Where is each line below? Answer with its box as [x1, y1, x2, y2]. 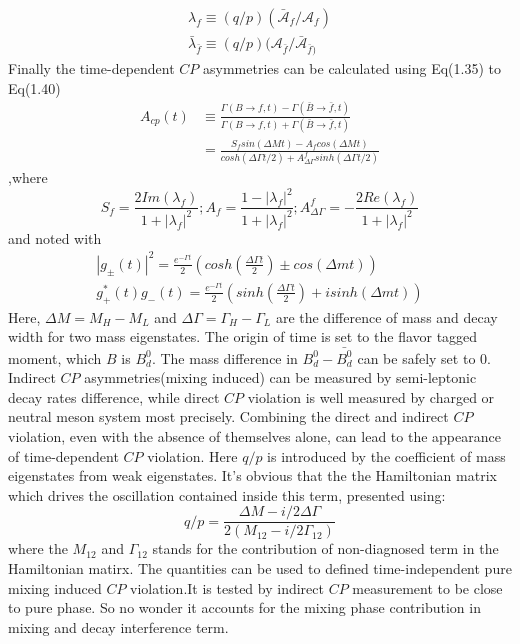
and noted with [8, 227, 102, 248]
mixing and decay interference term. [8, 616, 229, 637]
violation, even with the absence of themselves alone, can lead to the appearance [8, 426, 501, 447]
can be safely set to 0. [357, 347, 491, 368]
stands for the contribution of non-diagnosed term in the [152, 538, 499, 559]
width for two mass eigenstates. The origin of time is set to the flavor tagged [8, 326, 478, 347]
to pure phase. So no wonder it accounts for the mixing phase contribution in [8, 597, 481, 618]
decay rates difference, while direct [8, 386, 220, 407]
